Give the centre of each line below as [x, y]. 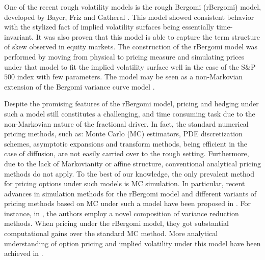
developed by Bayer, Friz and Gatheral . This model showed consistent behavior [129, 17]
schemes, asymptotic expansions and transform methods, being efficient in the [126, 143]
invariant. [19, 36]
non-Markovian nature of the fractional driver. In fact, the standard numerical [126, 123]
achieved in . [24, 253]
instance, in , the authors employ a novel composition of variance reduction [122, 213]
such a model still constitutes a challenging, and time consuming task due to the [130, 113]
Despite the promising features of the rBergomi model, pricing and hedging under [131, 104]
